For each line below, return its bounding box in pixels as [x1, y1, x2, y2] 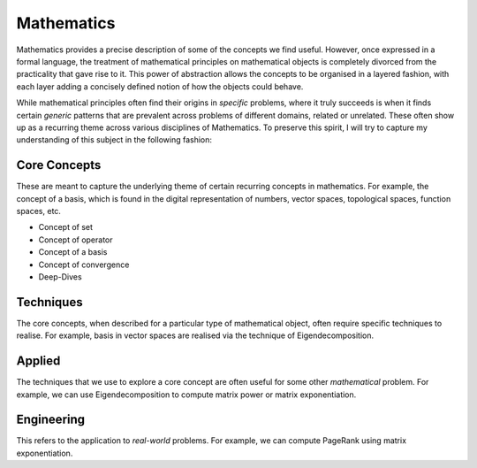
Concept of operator [38, 234, 114, 245]
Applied [16, 354, 61, 369]
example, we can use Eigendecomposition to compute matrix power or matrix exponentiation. [16, 389, 357, 400]
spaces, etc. [16, 205, 62, 216]
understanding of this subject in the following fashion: [16, 134, 212, 145]
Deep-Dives [38, 271, 83, 282]
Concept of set [38, 222, 93, 233]
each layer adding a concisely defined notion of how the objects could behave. [16, 81, 304, 92]
